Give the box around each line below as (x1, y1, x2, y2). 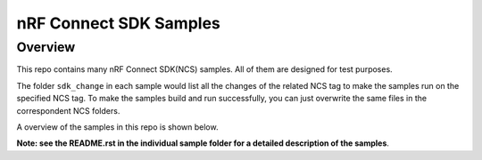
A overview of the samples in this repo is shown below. (16, 121, 219, 132)
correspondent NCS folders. (16, 105, 120, 116)
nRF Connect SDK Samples (16, 13, 220, 33)
